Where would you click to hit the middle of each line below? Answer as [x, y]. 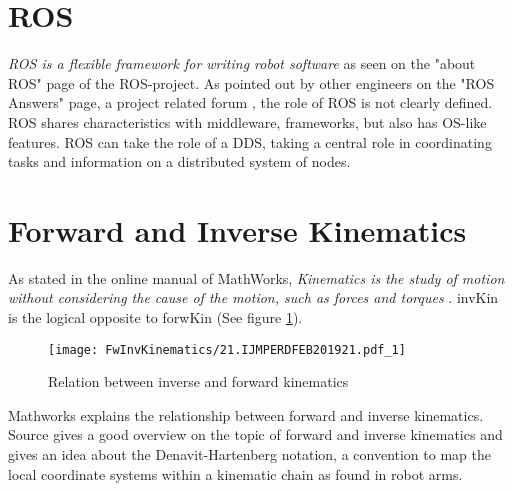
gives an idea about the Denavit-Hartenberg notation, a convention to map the [249, 454]
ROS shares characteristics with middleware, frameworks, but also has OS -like [247, 121]
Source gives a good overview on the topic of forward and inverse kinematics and [255, 434]
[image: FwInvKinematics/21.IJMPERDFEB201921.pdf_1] [227, 349]
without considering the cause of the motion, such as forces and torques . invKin [253, 297]
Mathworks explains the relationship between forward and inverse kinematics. [246, 414]
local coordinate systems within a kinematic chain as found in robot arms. [235, 473]
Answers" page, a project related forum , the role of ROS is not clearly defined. [250, 102]
